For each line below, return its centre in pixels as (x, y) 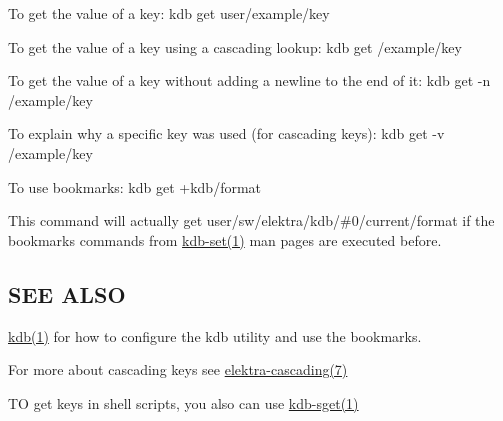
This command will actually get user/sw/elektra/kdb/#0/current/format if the (251, 220)
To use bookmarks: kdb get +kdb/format (135, 186)
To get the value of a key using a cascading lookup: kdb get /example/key (235, 46)
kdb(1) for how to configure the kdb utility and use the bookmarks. (215, 335)
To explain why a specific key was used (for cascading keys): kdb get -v (226, 133)
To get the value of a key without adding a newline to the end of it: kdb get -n (249, 80)
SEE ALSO (67, 293)
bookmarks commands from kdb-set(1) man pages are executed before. (225, 239)
